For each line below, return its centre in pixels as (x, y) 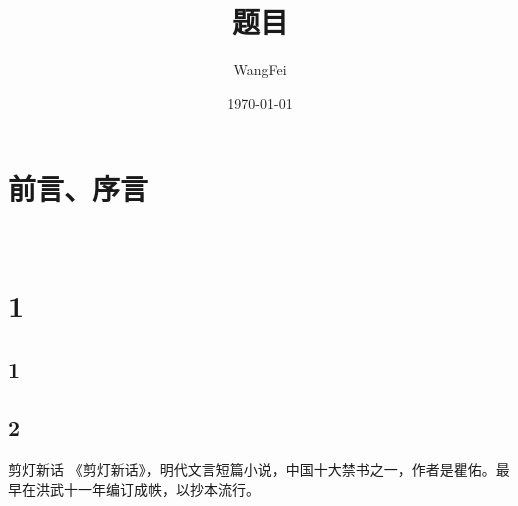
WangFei (260, 69)
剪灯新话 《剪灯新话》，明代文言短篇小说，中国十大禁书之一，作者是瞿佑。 (252, 469)
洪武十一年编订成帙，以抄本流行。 (147, 488)
